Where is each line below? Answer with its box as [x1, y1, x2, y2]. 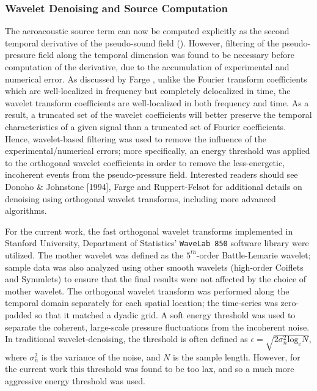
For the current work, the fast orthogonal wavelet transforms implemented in [5, 224, 293, 237]
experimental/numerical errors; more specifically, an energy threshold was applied [5, 144, 310, 157]
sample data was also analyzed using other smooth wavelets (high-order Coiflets [5, 260, 304, 273]
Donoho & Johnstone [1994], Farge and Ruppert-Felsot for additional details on [5, 180, 302, 192]
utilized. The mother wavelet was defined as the [5, 248, 184, 261]
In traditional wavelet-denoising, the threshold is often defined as [5, 332, 248, 345]
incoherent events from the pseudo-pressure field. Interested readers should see [5, 168, 298, 181]
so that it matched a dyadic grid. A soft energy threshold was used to [35, 308, 296, 321]
